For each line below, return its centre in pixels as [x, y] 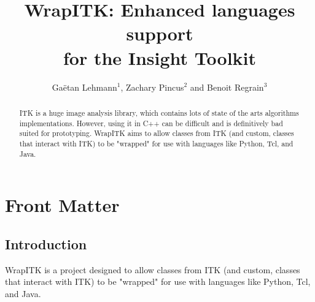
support [160, 33]
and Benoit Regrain [227, 87]
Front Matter [62, 205]
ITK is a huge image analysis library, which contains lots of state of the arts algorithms [159, 112]
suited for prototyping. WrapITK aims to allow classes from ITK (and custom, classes [157, 133]
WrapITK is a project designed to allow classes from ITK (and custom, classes [153, 269]
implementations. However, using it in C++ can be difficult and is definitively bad [151, 123]
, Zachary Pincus [152, 87]
